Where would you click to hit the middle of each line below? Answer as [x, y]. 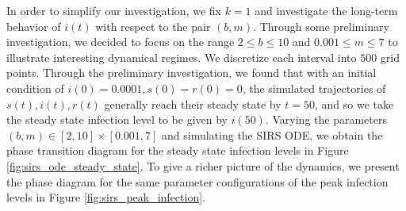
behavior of [34, 26]
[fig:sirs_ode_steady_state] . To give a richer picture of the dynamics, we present [203, 165]
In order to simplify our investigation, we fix [114, 10]
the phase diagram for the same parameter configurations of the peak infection [197, 181]
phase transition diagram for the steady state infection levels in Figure [178, 150]
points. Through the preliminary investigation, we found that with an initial [192, 73]
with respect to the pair [153, 26]
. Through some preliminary [321, 26]
